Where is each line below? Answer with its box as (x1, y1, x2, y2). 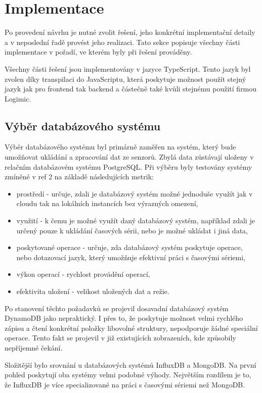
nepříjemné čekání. (5, 342, 63, 353)
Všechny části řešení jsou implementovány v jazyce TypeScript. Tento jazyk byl (5, 63, 251, 74)
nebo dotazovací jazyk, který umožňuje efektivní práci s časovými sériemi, (16, 252, 246, 262)
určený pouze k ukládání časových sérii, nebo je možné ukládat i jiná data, (16, 225, 248, 235)
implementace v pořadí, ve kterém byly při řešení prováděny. (5, 46, 192, 57)
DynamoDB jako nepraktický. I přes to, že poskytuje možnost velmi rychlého (5, 313, 243, 323)
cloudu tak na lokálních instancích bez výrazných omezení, (16, 198, 198, 209)
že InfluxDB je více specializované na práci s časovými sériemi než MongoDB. (5, 379, 245, 389)
